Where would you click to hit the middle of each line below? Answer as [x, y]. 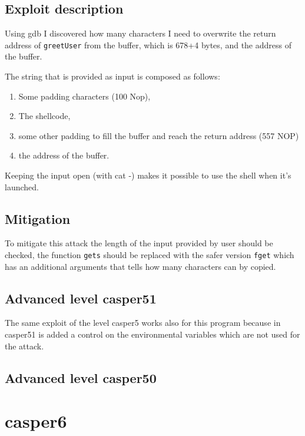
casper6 [36, 421]
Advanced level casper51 [81, 298]
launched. [22, 186]
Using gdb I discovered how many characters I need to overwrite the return [140, 33]
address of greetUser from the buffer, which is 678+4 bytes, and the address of [148, 44]
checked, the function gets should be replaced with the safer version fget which [150, 255]
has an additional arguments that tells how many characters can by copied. [140, 266]
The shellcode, [44, 116]
